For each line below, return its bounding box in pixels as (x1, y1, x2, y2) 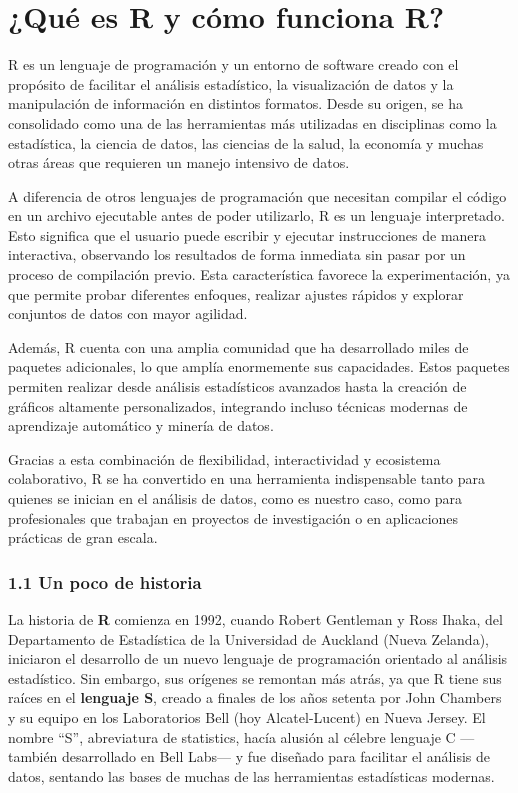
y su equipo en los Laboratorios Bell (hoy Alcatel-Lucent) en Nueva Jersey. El (8, 706, 486, 727)
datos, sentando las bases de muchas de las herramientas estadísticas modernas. (8, 765, 495, 786)
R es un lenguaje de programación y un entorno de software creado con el (8, 54, 459, 75)
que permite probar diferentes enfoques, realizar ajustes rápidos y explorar (8, 283, 464, 304)
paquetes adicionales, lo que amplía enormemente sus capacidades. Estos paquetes (8, 356, 510, 377)
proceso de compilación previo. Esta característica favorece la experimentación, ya (8, 264, 510, 285)
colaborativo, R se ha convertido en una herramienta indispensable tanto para (8, 468, 486, 489)
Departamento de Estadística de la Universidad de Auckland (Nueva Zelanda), (8, 628, 489, 649)
